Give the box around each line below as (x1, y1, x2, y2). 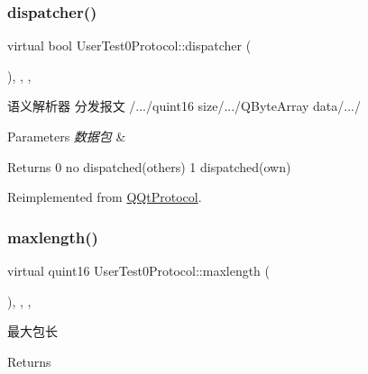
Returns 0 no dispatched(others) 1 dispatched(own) (7, 157, 291, 176)
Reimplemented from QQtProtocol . (7, 187, 202, 206)
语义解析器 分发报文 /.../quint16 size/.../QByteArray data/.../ (7, 96, 361, 115)
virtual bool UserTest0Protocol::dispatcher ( (7, 36, 252, 55)
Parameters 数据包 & (7, 127, 126, 145)
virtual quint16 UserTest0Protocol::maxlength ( (7, 261, 271, 279)
